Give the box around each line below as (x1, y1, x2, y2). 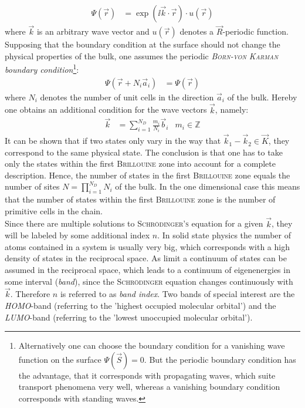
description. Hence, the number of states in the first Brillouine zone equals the (5, 168, 290, 181)
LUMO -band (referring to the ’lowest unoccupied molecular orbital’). (5, 311, 253, 323)
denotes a (179, 25, 214, 38)
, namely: (215, 103, 249, 116)
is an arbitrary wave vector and (36, 25, 150, 38)
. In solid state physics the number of (157, 229, 291, 241)
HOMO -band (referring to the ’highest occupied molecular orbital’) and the (5, 299, 276, 312)
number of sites (5, 180, 60, 193)
